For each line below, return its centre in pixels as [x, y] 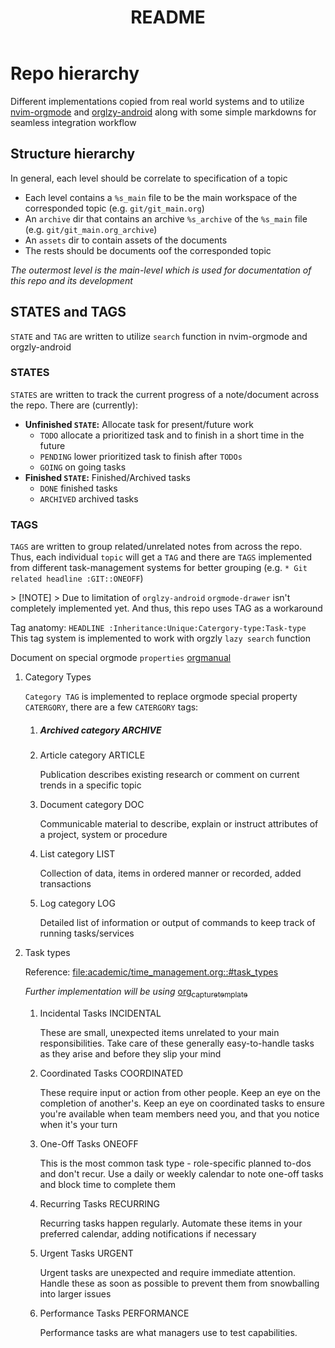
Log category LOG [77, 903]
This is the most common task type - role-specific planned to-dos [175, 1163]
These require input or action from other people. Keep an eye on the [180, 1092]
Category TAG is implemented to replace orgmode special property [161, 697]
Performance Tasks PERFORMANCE [114, 1313]
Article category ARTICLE [92, 755]
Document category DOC [92, 805]
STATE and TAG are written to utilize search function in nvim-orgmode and [159, 336]
